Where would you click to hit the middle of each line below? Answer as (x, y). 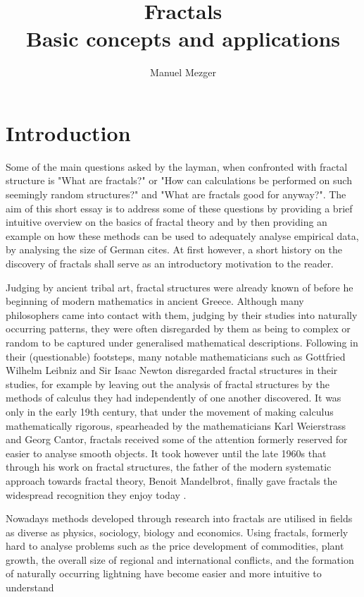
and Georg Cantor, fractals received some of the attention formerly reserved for (177, 439)
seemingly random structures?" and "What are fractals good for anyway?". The (176, 194)
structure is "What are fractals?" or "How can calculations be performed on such (179, 180)
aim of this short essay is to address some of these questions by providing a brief (179, 208)
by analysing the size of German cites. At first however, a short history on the (174, 249)
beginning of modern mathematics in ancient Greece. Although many (155, 301)
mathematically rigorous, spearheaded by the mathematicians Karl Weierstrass (176, 425)
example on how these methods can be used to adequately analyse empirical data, (182, 235)
